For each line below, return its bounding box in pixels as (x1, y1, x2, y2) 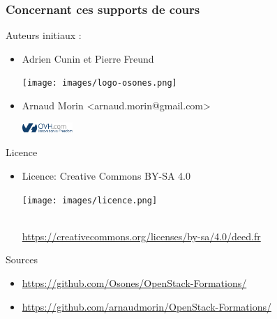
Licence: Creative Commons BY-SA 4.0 (22, 168, 190, 182)
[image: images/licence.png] (22, 195, 158, 205)
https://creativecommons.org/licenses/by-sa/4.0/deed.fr (22, 228, 261, 243)
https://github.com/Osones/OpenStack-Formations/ (22, 275, 247, 290)
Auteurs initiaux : (6, 28, 82, 42)
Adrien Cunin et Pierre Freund (22, 51, 154, 65)
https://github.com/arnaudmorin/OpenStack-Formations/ (22, 299, 271, 313)
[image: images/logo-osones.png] (22, 78, 177, 88)
